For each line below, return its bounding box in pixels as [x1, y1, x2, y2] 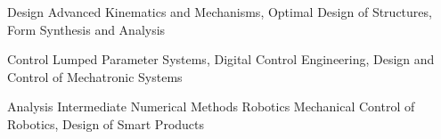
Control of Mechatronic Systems [7, 67, 183, 86]
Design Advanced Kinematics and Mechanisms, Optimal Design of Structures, [7, 3, 432, 20]
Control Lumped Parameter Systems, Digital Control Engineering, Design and [7, 50, 435, 69]
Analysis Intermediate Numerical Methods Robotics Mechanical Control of [7, 97, 415, 116]
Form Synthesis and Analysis [7, 20, 166, 38]
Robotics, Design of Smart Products [7, 114, 205, 133]
